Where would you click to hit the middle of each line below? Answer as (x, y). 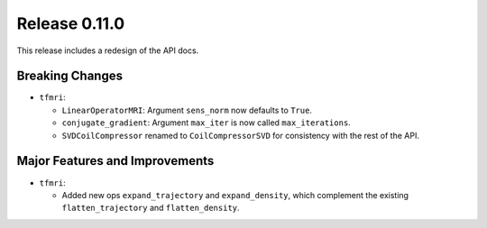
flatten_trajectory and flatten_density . (151, 208)
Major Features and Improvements (115, 161)
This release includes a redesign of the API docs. (108, 50)
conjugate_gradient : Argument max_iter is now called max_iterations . (206, 123)
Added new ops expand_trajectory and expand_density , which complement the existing (235, 195)
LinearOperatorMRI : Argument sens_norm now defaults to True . (187, 110)
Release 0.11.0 (71, 23)
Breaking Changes (70, 76)
